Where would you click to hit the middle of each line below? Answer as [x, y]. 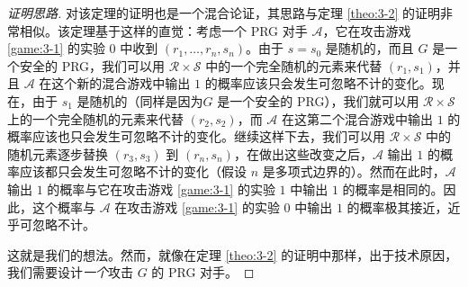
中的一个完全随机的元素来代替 [294, 65]
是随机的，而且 [369, 48]
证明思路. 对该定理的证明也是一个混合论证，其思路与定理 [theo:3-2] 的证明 [224, 13]
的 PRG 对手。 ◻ [203, 272]
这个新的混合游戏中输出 [121, 83]
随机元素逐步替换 [58, 153]
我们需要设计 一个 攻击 [70, 272]
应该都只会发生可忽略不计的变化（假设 [133, 171]
